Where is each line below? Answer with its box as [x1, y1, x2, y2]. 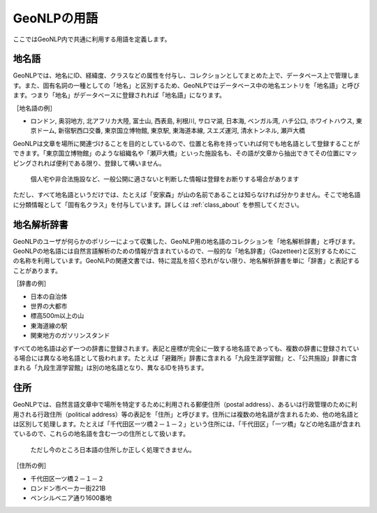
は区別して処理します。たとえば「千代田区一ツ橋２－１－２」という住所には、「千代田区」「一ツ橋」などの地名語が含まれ [13, 420, 361, 428]
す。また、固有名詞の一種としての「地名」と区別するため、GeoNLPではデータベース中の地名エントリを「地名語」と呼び [13, 81, 360, 89]
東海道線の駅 [30, 321, 68, 330]
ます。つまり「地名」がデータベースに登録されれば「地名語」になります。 [13, 91, 226, 99]
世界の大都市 [30, 302, 68, 310]
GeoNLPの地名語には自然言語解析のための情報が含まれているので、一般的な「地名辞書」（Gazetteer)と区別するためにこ [13, 247, 357, 255]
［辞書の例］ [13, 280, 50, 288]
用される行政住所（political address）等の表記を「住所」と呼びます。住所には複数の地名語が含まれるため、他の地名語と [13, 410, 360, 419]
